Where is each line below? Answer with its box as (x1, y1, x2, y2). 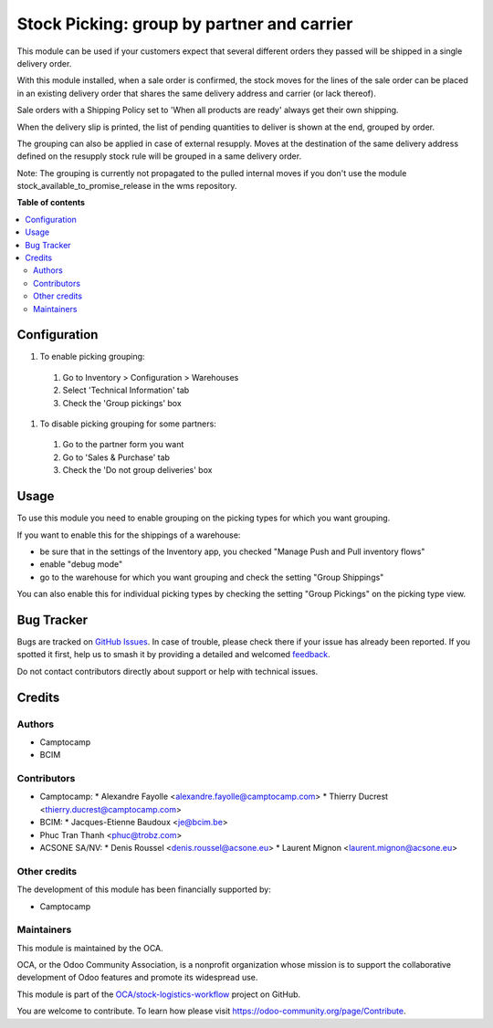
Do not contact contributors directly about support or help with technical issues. (16, 666, 319, 677)
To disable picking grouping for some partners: (39, 418, 216, 429)
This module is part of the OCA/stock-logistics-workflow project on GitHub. (16, 989, 301, 1000)
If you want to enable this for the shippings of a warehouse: (16, 530, 241, 540)
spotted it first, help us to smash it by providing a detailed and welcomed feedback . (16, 649, 330, 660)
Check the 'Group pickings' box (62, 397, 182, 408)
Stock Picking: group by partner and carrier (16, 14, 353, 34)
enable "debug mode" (39, 559, 123, 570)
